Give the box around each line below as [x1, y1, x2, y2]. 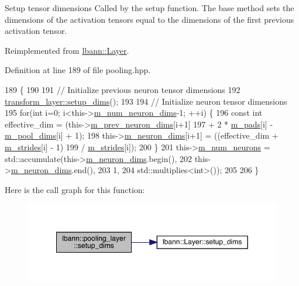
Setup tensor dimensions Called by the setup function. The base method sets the [5, 2, 294, 13]
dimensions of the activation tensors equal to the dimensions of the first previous [5, 13, 294, 25]
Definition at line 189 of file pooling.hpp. [5, 64, 151, 76]
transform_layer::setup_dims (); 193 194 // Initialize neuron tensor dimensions [5, 95, 287, 107]
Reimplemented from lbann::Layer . [5, 44, 129, 56]
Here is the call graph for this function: [5, 183, 145, 195]
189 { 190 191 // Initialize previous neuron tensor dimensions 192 [5, 83, 240, 95]
